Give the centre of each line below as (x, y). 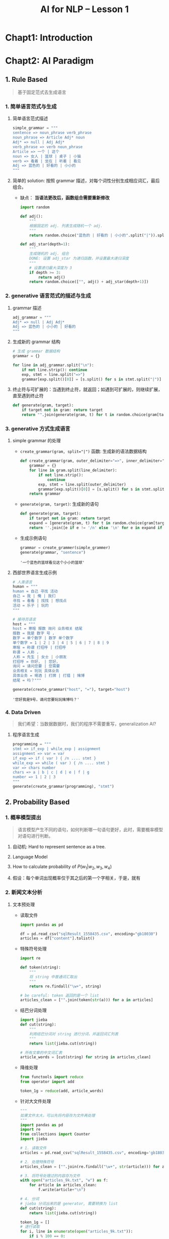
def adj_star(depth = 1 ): (45, 244)
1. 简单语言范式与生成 (31, 107)
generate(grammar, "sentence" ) (53, 552)
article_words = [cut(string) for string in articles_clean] (85, 1057)
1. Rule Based (26, 79)
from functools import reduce (52, 1077)
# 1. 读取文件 (33, 1148)
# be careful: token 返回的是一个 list (59, 995)
